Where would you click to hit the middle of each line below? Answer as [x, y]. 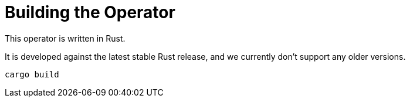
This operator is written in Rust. [65, 38]
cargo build [32, 74]
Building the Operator [90, 12]
